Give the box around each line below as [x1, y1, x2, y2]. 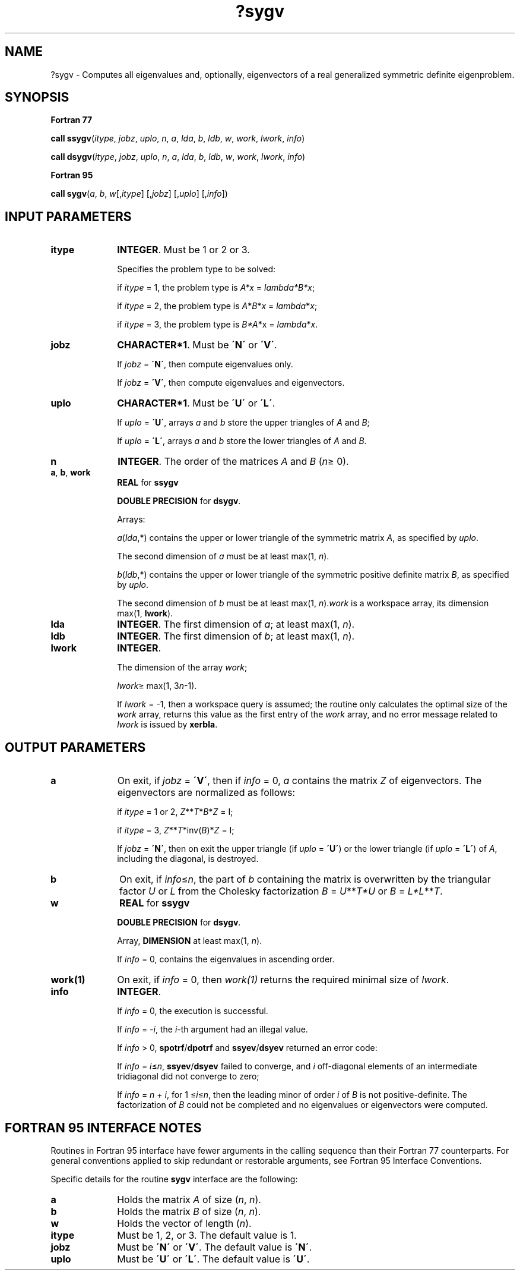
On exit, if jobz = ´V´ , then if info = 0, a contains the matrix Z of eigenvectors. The [117, 775, 482, 787]
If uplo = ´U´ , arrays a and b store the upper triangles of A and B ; [117, 417, 370, 428]
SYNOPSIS [5, 90, 69, 105]
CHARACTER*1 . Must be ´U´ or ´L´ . [117, 397, 275, 410]
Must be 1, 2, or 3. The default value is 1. [117, 1229, 297, 1241]
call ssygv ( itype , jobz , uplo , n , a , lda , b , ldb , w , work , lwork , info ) [50, 133, 305, 144]
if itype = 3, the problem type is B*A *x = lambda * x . [117, 319, 318, 330]
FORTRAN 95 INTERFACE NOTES [5, 1120, 202, 1135]
